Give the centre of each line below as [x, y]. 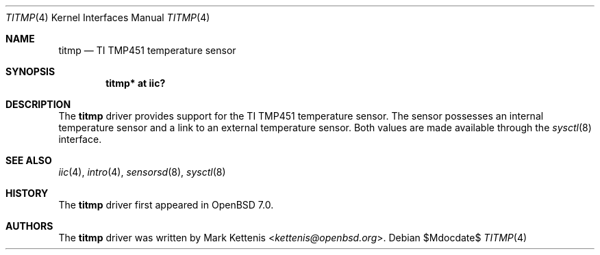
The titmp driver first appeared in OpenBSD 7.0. [166, 205]
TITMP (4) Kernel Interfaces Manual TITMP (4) [108, 17]
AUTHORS [29, 226]
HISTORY [27, 193]
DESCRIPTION [38, 104]
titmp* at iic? [136, 83]
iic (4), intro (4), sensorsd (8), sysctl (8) [142, 172]
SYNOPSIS [30, 71]
